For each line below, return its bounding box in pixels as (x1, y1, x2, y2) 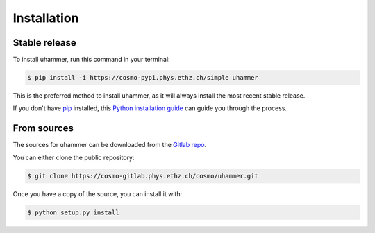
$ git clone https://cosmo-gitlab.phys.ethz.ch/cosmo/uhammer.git (27, 172, 258, 180)
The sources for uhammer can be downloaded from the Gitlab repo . (12, 141, 207, 149)
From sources (12, 122, 74, 135)
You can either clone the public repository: (12, 153, 135, 162)
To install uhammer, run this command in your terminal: (12, 55, 170, 64)
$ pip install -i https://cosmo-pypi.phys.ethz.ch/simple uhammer (27, 74, 258, 82)
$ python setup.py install (27, 208, 119, 216)
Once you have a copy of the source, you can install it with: (12, 189, 183, 198)
